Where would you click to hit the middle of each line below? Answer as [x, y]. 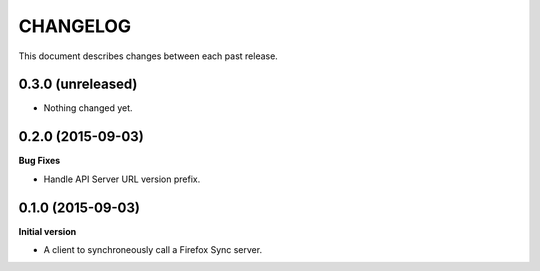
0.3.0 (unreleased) [78, 84]
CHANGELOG [75, 26]
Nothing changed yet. [88, 108]
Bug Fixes [39, 161]
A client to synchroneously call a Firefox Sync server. [153, 250]
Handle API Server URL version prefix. [122, 179]
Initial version [47, 231]
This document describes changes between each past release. [148, 56]
